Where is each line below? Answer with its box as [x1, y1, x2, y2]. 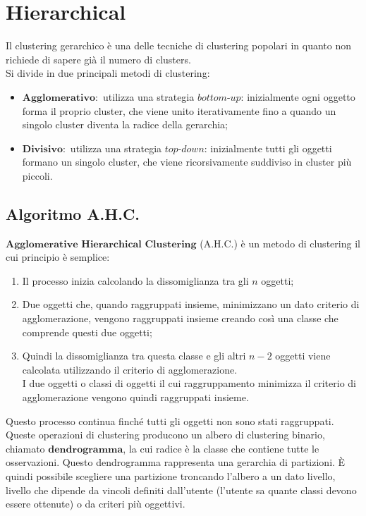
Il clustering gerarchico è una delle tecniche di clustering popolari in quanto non [6, 38, 351, 53]
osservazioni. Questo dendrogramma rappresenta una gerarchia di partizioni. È [6, 455, 346, 469]
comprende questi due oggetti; [22, 324, 152, 339]
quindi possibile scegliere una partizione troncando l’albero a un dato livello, [6, 468, 336, 483]
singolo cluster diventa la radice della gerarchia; [22, 117, 228, 132]
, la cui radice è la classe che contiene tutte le [123, 441, 319, 455]
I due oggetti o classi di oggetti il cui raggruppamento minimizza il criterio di [22, 376, 356, 391]
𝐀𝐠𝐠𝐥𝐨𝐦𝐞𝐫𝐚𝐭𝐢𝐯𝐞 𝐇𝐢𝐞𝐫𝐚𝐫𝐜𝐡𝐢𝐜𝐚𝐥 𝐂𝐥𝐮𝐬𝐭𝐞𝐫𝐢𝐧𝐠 [6, 239, 197, 250]
